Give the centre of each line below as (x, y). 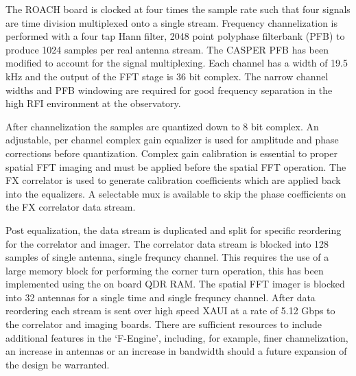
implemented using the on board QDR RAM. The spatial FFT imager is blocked (175, 284)
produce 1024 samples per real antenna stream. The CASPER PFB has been (167, 49)
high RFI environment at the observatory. (93, 103)
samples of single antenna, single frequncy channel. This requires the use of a (167, 257)
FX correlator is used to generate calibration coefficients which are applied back (173, 180)
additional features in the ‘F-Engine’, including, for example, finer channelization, (177, 337)
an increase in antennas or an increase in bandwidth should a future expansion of (176, 351)
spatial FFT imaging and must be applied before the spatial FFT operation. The (176, 166)
